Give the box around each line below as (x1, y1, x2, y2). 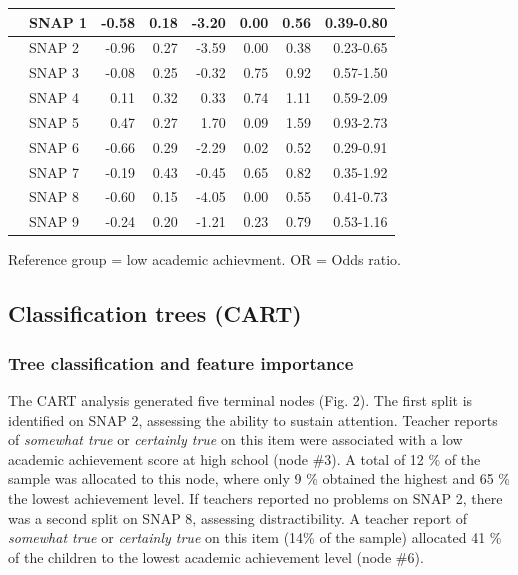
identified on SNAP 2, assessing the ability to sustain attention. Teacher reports (8, 409, 498, 430)
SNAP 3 (29, 62, 79, 83)
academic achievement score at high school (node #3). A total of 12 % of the (8, 448, 481, 469)
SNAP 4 (29, 87, 79, 108)
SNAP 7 (29, 161, 79, 182)
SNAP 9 (29, 211, 79, 232)
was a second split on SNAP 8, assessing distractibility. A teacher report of (8, 507, 468, 528)
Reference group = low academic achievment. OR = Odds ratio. (8, 249, 401, 270)
